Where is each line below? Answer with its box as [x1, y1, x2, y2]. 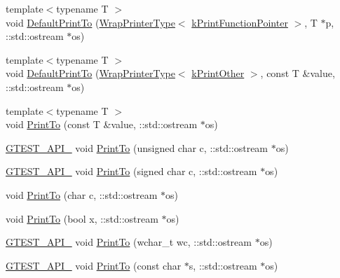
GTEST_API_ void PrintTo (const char [6, 258, 182, 272]
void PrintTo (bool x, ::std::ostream [6, 211, 158, 225]
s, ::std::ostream [189, 258, 257, 272]
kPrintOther [191, 66, 245, 81]
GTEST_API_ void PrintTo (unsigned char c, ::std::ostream [6, 140, 268, 155]
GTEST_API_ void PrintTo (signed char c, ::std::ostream [6, 164, 257, 179]
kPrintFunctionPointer [191, 15, 288, 29]
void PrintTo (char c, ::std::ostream [6, 187, 158, 202]
